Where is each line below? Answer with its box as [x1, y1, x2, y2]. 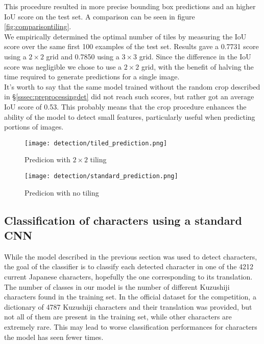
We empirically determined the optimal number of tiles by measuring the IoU [4, 31, 247, 41]
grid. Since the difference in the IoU [139, 51, 251, 61]
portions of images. [4, 121, 64, 132]
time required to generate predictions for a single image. [4, 71, 180, 82]
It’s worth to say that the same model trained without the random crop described [4, 81, 260, 92]
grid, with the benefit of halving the [141, 61, 254, 72]
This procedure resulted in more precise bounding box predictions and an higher [4, 1, 256, 11]
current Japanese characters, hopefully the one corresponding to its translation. [4, 271, 253, 282]
